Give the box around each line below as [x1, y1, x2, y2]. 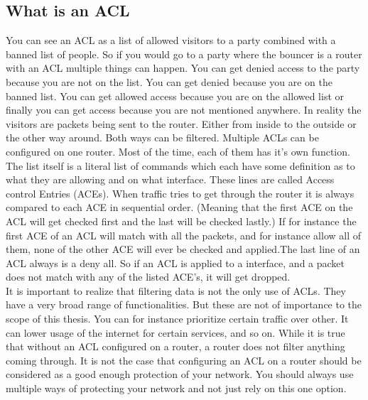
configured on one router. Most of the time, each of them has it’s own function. [6, 144, 350, 158]
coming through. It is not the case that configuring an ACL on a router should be [6, 352, 362, 367]
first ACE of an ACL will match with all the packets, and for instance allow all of [6, 227, 362, 242]
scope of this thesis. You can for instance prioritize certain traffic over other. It [6, 311, 349, 326]
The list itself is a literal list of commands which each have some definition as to [6, 158, 355, 173]
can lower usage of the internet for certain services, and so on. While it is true [6, 325, 345, 340]
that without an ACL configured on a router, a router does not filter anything [6, 339, 345, 354]
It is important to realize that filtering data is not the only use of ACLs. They [6, 283, 346, 298]
